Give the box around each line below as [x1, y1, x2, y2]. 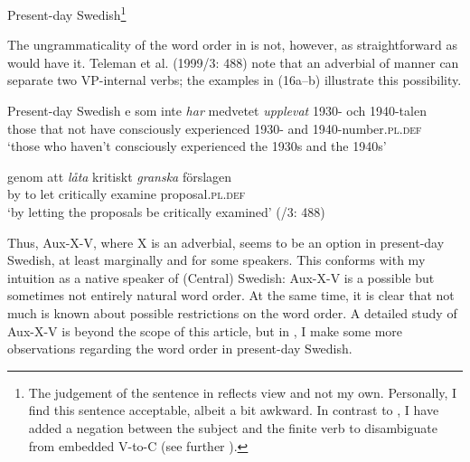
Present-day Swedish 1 [7, 3, 127, 24]
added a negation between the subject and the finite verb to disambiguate [28, 418, 437, 437]
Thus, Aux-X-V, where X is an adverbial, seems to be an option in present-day [7, 232, 445, 251]
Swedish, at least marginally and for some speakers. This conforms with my [7, 250, 426, 269]
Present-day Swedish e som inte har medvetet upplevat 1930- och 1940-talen [7, 101, 427, 120]
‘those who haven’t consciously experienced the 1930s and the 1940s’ [7, 137, 387, 156]
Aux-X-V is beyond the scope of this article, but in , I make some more [7, 321, 403, 340]
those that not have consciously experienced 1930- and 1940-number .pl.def [7, 118, 422, 137]
